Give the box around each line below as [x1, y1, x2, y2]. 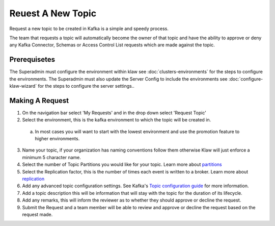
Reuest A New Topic [9, 8, 97, 19]
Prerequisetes [9, 55, 56, 64]
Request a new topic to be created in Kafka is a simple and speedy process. [9, 26, 169, 32]
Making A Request [9, 96, 69, 105]
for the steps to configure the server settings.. [38, 83, 134, 89]
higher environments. [35, 136, 80, 142]
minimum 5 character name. [22, 154, 81, 160]
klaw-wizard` [9, 83, 37, 89]
